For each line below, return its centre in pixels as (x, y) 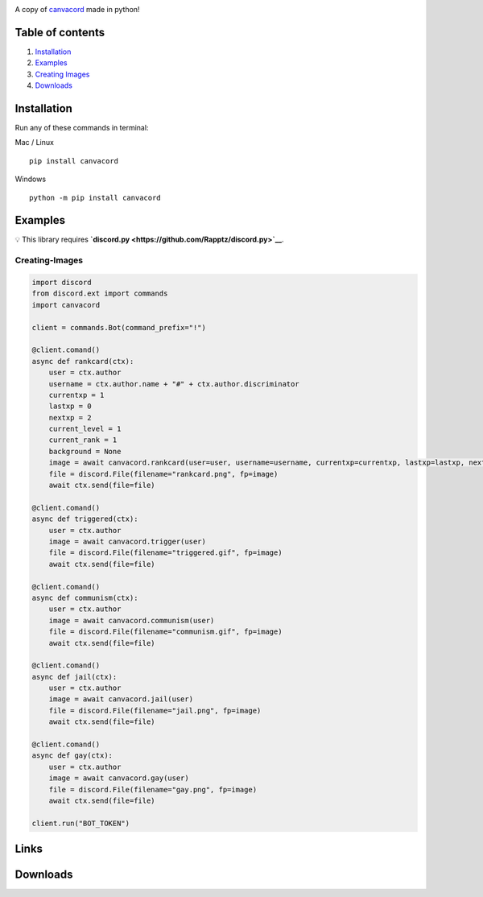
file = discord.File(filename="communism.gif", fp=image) (165, 632)
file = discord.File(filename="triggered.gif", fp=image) (165, 553)
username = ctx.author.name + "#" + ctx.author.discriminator (174, 384)
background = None (85, 451)
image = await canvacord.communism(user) (132, 620)
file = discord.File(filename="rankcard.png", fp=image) (163, 474)
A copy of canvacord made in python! (77, 9)
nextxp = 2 (70, 417)
